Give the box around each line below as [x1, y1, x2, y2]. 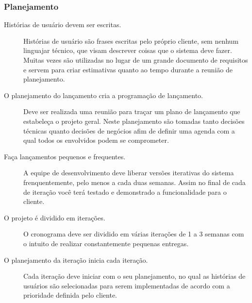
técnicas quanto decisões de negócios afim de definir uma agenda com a [23, 125, 235, 135]
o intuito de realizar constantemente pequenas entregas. [23, 238, 189, 248]
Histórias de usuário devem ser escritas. [4, 19, 121, 30]
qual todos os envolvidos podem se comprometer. [23, 135, 169, 145]
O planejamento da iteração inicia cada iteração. [4, 254, 148, 265]
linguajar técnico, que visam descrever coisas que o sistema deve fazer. [23, 45, 232, 55]
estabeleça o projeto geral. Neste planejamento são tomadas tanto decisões [23, 116, 245, 126]
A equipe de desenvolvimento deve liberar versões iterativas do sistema [23, 168, 234, 178]
